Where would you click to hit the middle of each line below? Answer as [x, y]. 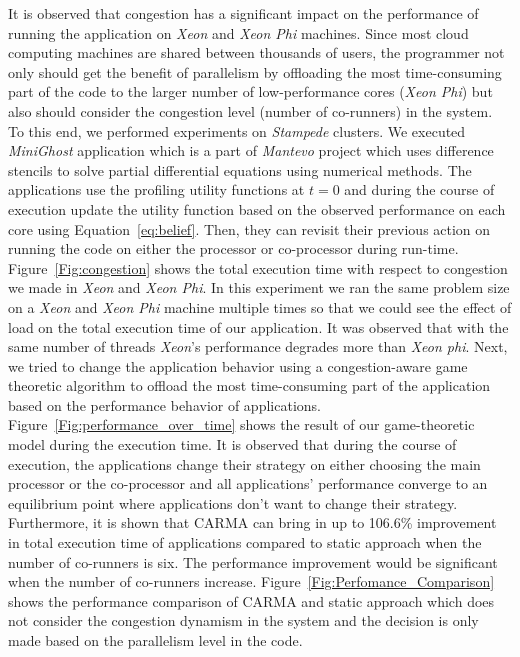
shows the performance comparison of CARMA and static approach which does [251, 600]
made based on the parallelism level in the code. [155, 640]
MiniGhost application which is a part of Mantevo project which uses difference [251, 150]
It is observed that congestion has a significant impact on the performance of [243, 13]
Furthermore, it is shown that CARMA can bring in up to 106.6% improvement [252, 522]
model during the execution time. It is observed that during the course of [232, 444]
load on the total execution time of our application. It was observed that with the [258, 326]
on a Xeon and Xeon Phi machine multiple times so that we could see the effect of [260, 306]
